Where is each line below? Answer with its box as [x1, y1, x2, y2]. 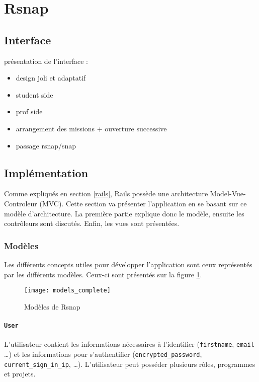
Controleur [4, 198, 37, 208]
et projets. [4, 368, 36, 379]
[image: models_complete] [24, 287, 111, 294]
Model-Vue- [210, 188, 246, 199]
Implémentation [4, 165, 89, 180]
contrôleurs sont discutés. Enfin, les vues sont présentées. [4, 218, 180, 228]
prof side [16, 106, 43, 117]
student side [16, 89, 53, 100]
